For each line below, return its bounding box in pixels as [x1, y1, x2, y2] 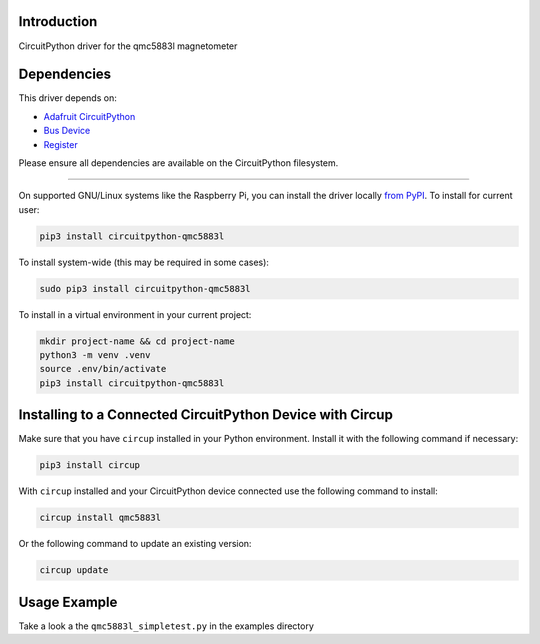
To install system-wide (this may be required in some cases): [18, 256, 270, 268]
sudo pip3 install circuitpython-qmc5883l [39, 283, 251, 294]
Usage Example [18, 593, 118, 610]
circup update [39, 565, 109, 576]
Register [43, 138, 79, 150]
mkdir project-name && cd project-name [39, 335, 235, 347]
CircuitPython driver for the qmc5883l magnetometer [18, 40, 238, 52]
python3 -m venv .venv [39, 350, 151, 361]
